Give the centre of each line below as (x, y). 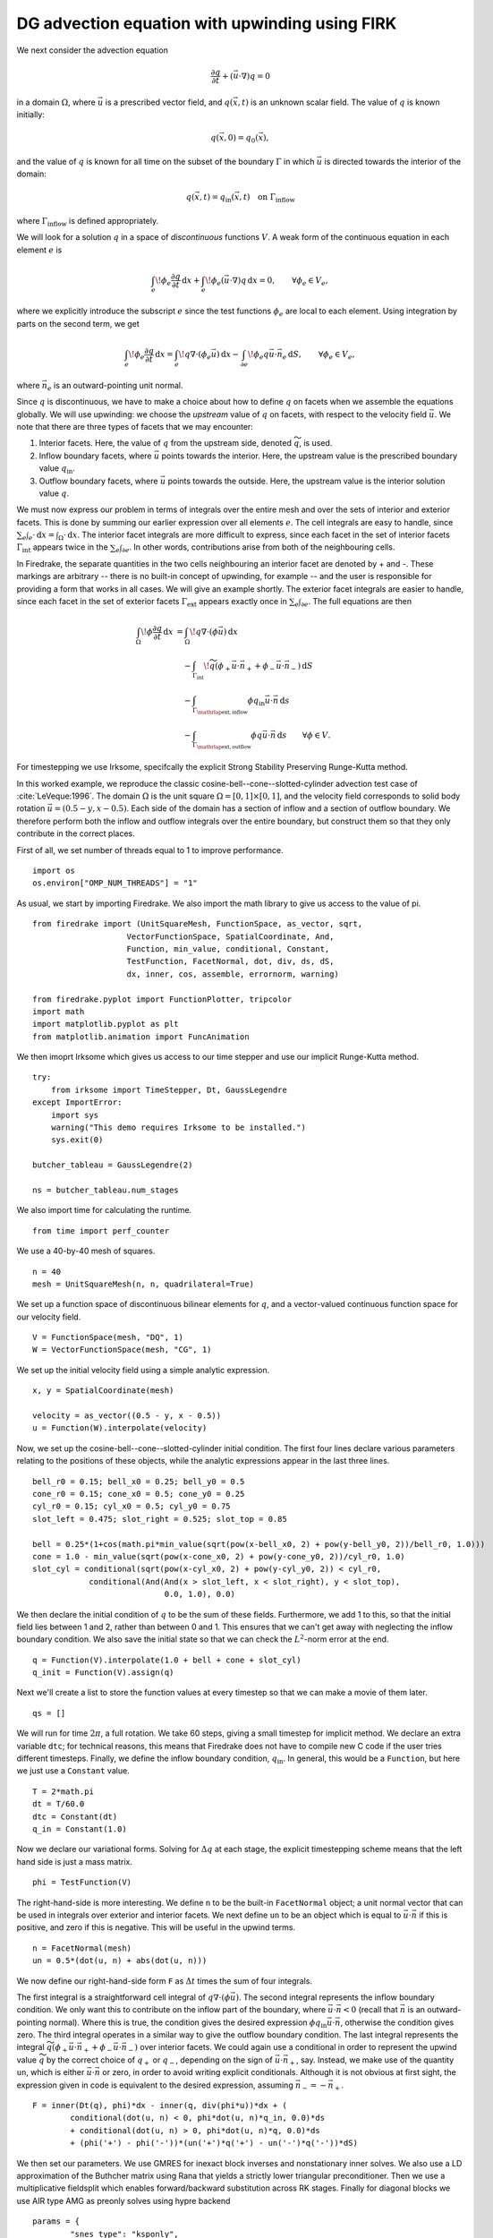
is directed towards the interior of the (392, 161)
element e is (39, 250)
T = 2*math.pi (63, 1791)
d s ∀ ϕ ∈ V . (304, 735)
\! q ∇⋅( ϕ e (195, 355)
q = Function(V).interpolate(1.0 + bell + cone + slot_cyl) (167, 1660)
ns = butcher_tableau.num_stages (106, 1190)
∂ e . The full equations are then (356, 602)
